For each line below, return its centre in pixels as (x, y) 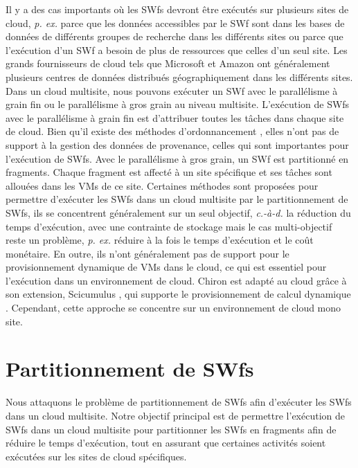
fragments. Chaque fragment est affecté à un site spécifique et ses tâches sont (169, 172)
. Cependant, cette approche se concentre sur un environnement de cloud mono (173, 308)
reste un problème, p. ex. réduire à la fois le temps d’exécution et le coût (160, 240)
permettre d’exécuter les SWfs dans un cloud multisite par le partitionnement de (177, 199)
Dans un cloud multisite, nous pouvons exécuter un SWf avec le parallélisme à (172, 90)
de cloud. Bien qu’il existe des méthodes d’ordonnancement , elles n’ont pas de (172, 131)
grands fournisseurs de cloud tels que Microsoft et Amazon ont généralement (168, 63)
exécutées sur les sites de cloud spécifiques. (96, 456)
